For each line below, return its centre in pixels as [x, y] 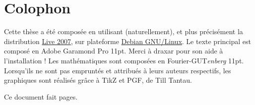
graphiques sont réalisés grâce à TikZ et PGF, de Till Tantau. [98, 80]
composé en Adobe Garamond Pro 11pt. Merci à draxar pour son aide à [114, 51]
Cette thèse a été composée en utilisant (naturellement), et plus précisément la [124, 31]
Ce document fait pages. [41, 96]
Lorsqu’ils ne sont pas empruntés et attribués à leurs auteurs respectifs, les [118, 70]
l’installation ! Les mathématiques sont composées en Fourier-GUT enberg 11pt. [124, 60]
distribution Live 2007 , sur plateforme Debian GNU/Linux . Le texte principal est [127, 41]
